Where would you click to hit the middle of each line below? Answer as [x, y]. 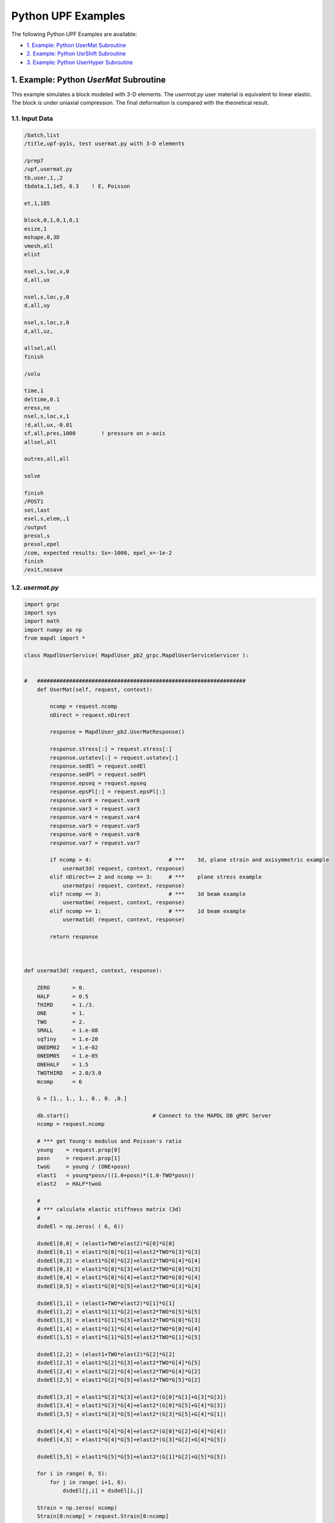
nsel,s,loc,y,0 [47, 297]
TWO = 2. [61, 1022]
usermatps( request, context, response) [124, 885]
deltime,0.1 [42, 399]
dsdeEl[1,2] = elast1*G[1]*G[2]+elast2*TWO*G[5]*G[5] [119, 1312]
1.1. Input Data [32, 118]
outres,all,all [47, 459]
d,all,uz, [39, 331]
